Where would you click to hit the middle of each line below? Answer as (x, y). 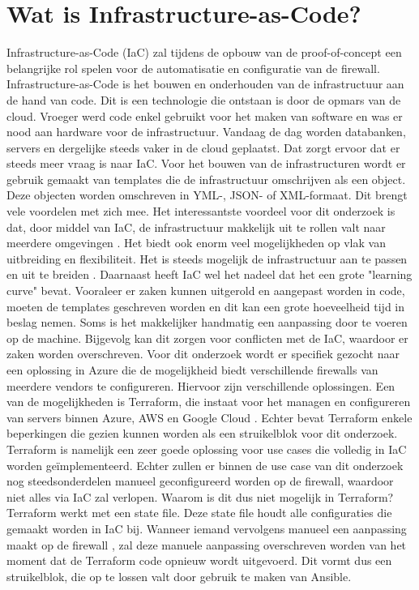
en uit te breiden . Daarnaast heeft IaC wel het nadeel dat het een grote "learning (209, 274)
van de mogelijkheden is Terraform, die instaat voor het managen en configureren (209, 402)
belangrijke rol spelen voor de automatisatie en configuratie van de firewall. (193, 68)
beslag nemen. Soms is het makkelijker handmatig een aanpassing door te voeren (207, 322)
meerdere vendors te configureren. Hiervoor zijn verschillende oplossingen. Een (201, 385)
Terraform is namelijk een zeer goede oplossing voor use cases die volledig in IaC (207, 449)
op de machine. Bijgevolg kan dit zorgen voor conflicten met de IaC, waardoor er (207, 338)
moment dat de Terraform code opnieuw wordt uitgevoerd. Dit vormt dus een (199, 560)
